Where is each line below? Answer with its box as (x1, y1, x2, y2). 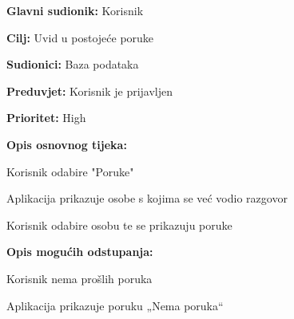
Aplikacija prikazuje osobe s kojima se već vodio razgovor (6, 190, 288, 207)
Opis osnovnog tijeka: (6, 136, 127, 152)
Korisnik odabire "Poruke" (6, 163, 134, 179)
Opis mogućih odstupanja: (6, 243, 153, 260)
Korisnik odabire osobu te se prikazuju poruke (6, 216, 232, 233)
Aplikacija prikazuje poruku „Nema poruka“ (6, 297, 224, 313)
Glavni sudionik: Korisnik (6, 2, 144, 18)
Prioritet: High (6, 109, 86, 126)
